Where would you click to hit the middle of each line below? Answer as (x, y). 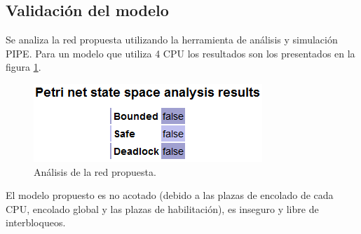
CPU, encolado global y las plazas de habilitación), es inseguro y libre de (162, 208)
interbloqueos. (36, 222)
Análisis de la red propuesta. (95, 171)
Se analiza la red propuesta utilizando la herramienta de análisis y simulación (172, 40)
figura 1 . (23, 67)
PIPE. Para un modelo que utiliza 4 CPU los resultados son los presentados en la (180, 53)
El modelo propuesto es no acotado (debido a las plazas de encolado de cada (170, 195)
